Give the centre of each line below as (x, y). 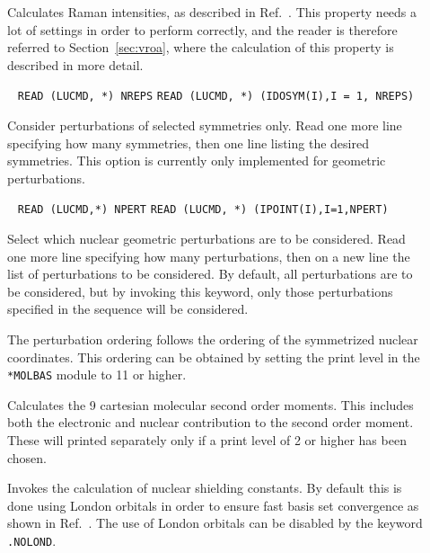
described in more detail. (75, 64)
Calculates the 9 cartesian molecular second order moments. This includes (211, 404)
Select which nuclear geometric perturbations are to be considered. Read (206, 239)
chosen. (27, 457)
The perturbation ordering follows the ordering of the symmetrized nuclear (213, 339)
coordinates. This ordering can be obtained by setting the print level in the (214, 357)
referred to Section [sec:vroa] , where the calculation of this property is (201, 47)
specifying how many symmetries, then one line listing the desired (188, 143)
